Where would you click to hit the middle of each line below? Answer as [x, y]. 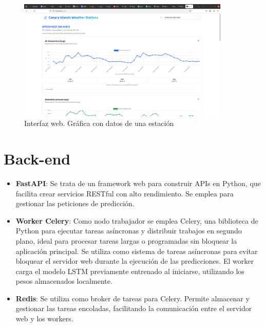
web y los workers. [44, 319]
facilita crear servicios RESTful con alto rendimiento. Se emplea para [125, 193]
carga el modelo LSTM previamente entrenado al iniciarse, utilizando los [130, 271]
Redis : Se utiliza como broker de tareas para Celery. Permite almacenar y [132, 298]
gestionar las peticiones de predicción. [75, 203]
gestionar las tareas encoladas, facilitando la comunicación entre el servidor [134, 308]
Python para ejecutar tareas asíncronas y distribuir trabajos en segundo [129, 231]
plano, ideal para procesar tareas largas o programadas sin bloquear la [126, 240]
